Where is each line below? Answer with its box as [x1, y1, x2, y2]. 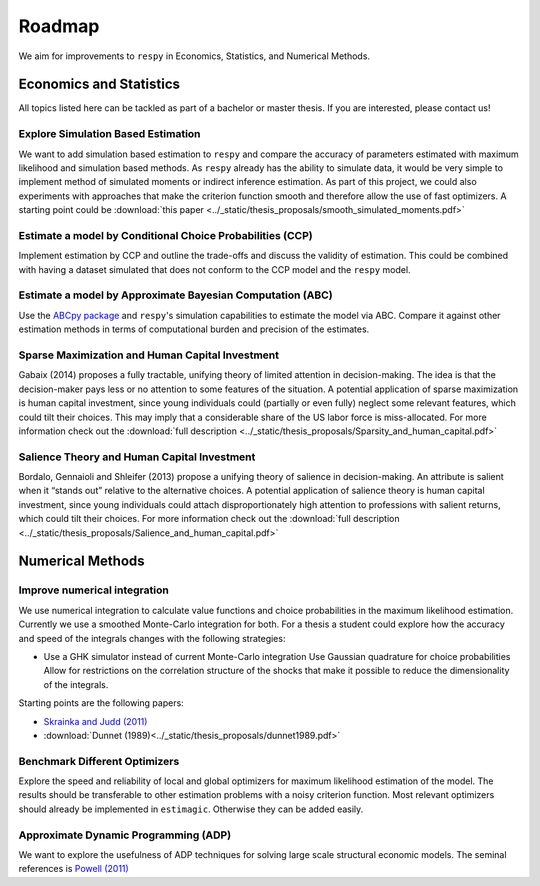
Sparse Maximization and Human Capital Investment [18, 348, 280, 362]
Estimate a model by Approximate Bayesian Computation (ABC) [18, 288, 334, 302]
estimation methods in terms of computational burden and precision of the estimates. [18, 323, 370, 335]
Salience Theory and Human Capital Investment [18, 450, 256, 464]
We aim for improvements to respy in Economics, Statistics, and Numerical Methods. [18, 50, 370, 62]
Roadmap [18, 15, 100, 37]
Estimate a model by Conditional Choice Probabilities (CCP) [18, 228, 314, 242]
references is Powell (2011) [18, 863, 129, 875]
